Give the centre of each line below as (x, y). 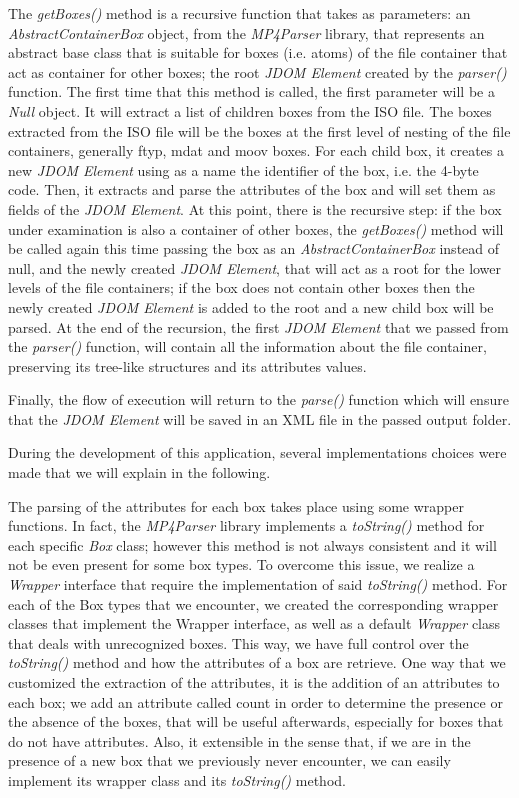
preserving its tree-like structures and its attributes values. (187, 365)
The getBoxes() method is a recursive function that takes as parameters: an (239, 13)
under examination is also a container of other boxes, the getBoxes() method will (256, 228)
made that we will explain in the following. (139, 472)
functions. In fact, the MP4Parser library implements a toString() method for (246, 525)
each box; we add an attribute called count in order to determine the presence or (255, 701)
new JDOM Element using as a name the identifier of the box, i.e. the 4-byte (243, 169)
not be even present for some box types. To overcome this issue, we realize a (241, 564)
